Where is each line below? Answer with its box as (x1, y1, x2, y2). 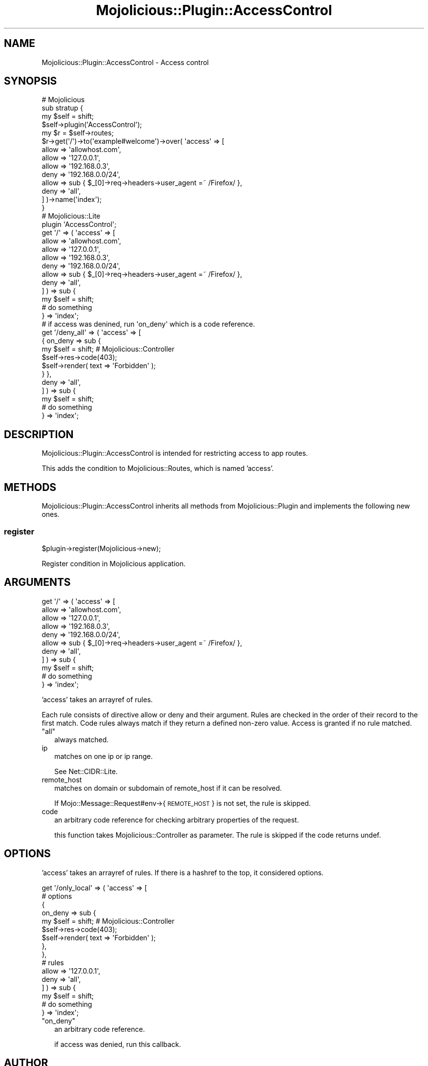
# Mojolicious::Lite (42, 212, 101, 221)
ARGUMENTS (4, 576, 71, 589)
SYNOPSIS (4, 75, 57, 88)
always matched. (54, 735, 109, 744)
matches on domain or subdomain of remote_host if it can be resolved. (54, 783, 282, 792)
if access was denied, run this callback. (54, 1040, 181, 1048)
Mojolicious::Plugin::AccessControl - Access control (42, 58, 209, 67)
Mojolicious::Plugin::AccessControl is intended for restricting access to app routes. (42, 449, 308, 458)
